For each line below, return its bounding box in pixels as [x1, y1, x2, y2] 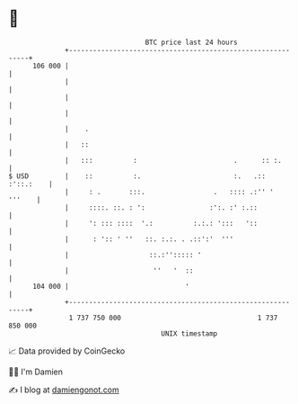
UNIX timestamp [161, 328, 218, 338]
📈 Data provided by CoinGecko [8, 346, 126, 356]
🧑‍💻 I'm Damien [8, 366, 64, 377]
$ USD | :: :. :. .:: [8, 171, 267, 181]
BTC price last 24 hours [145, 38, 239, 47]
